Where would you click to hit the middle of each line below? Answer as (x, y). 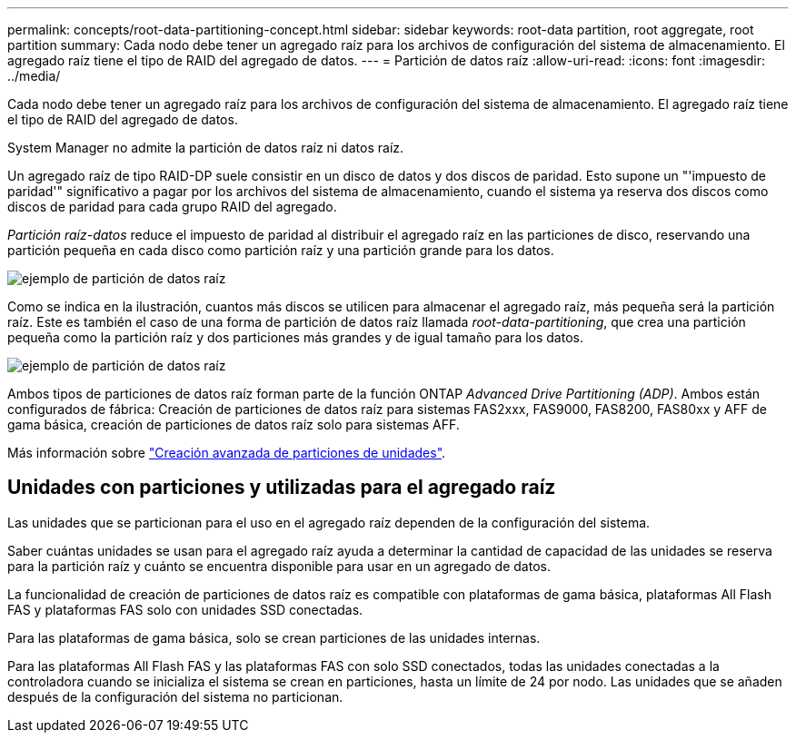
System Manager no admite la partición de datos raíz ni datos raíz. (206, 148)
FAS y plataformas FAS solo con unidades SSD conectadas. (185, 609)
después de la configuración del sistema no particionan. (175, 696)
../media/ (34, 76)
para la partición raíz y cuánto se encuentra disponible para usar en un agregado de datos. (279, 566)
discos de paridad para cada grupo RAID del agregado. (172, 207)
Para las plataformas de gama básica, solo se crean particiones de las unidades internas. (274, 637)
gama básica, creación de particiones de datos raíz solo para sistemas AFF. (234, 424)
